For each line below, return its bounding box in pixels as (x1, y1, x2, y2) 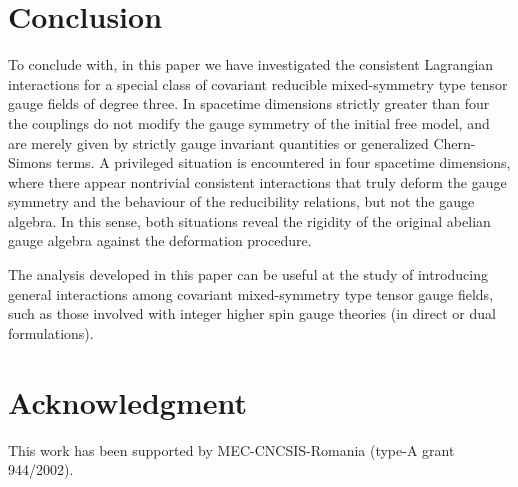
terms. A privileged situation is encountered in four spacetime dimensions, (56, 152, 511, 173)
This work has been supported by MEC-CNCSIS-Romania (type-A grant (8, 439, 455, 460)
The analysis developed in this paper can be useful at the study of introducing (8, 264, 489, 285)
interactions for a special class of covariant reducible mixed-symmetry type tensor (8, 73, 508, 94)
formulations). (8, 322, 94, 343)
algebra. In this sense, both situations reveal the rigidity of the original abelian (8, 210, 491, 231)
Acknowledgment (8, 381, 247, 422)
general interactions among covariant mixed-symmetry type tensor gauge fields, (8, 283, 494, 304)
